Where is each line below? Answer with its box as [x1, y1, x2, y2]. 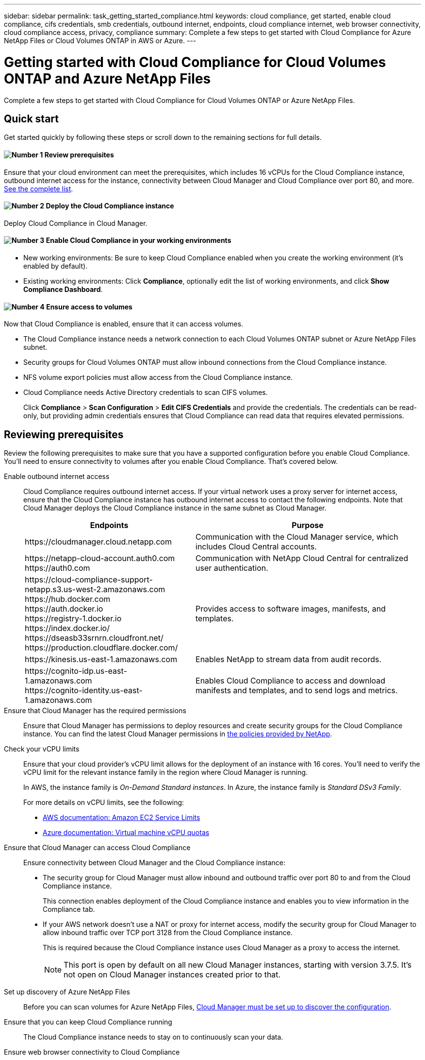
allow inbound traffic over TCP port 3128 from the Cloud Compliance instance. [43, 928, 293, 937]
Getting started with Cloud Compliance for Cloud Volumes [4, 53, 386, 70]
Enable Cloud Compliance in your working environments [46, 236, 231, 245]
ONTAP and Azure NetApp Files [4, 70, 211, 87]
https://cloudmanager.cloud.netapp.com [25, 537, 172, 547]
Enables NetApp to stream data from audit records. [196, 654, 382, 665]
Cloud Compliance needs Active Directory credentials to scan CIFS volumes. [23, 388, 268, 397]
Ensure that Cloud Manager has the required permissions [4, 706, 186, 715]
